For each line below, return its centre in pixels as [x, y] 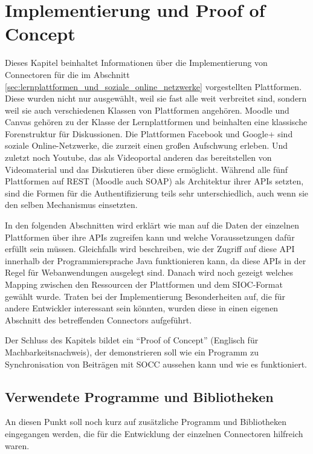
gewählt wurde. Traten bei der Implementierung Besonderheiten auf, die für [145, 296]
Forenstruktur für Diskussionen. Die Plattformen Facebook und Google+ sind [149, 133]
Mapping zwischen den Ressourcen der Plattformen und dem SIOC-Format [144, 284]
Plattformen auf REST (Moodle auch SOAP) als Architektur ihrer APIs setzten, [154, 181]
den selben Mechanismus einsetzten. [71, 205]
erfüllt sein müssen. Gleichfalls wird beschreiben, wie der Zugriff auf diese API [150, 249]
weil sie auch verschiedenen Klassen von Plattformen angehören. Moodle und [147, 110]
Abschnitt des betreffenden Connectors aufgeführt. [98, 319]
